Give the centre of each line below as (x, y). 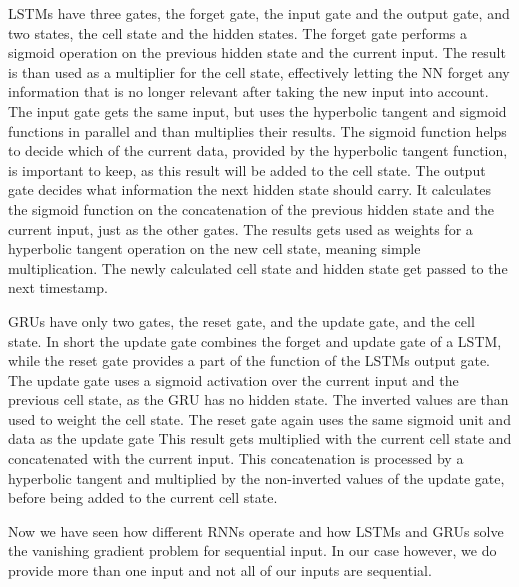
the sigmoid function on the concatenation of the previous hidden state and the (251, 208)
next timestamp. (58, 287)
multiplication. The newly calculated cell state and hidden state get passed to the (258, 267)
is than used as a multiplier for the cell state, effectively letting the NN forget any (259, 71)
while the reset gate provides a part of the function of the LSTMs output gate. (249, 360)
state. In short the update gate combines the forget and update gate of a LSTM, (255, 340)
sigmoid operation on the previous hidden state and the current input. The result (257, 52)
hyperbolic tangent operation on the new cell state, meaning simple (214, 248)
